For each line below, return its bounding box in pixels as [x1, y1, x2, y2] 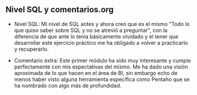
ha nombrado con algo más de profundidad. [14, 82, 122, 89]
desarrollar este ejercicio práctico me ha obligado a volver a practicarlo [14, 39, 189, 46]
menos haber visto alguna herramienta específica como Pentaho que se [14, 76, 190, 83]
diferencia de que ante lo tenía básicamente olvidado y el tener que [14, 32, 179, 40]
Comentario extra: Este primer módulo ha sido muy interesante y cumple [14, 57, 191, 64]
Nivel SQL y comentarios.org [5, 5, 114, 15]
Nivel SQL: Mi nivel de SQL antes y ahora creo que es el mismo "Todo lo [14, 20, 190, 27]
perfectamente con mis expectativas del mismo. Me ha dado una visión [14, 63, 188, 70]
